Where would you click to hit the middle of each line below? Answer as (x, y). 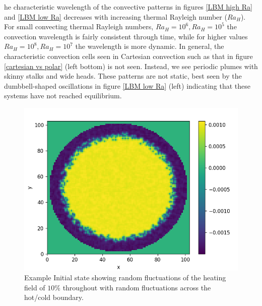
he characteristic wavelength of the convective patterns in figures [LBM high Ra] (128, 7)
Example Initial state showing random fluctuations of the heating (125, 278)
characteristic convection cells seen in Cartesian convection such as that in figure (128, 56)
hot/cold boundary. (54, 297)
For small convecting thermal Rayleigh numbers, (79, 26)
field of (35, 287)
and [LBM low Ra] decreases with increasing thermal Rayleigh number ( (116, 16)
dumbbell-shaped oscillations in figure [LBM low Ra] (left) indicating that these (127, 85)
